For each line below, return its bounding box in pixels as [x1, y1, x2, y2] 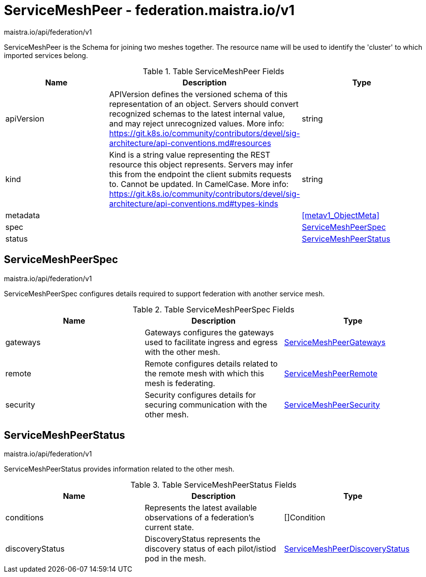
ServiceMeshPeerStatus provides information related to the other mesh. [4, 465, 234, 474]
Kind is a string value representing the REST [109, 149, 271, 160]
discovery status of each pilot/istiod [144, 544, 276, 554]
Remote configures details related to [144, 358, 278, 369]
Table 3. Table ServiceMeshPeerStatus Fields [130, 480, 297, 490]
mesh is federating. [144, 378, 215, 388]
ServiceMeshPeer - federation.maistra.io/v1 [4, 2, 295, 19]
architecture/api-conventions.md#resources [109, 138, 271, 148]
